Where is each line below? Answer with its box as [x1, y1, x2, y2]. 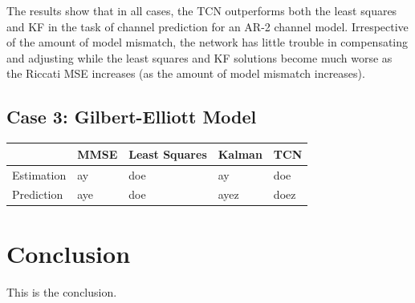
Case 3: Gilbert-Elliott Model [6, 104, 257, 129]
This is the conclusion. [6, 283, 117, 300]
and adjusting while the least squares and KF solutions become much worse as [6, 49, 393, 66]
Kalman [218, 145, 262, 162]
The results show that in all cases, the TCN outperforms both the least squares [6, 2, 397, 18]
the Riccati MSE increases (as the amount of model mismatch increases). [6, 65, 365, 82]
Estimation [12, 166, 67, 183]
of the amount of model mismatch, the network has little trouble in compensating [6, 34, 409, 50]
